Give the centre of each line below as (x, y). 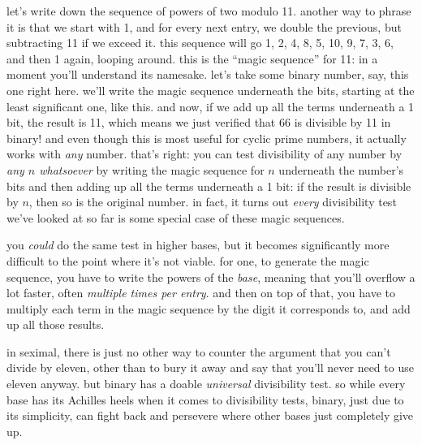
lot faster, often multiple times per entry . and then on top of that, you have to (201, 293)
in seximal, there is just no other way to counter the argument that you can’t (199, 351)
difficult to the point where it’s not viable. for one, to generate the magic (188, 260)
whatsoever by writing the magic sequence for (152, 169)
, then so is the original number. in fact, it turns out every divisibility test (213, 202)
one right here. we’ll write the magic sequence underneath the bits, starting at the (211, 90)
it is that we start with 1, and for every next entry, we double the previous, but (204, 26)
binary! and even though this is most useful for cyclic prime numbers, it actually (207, 138)
